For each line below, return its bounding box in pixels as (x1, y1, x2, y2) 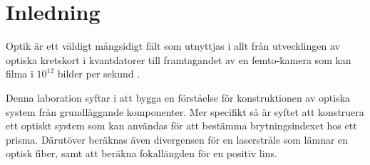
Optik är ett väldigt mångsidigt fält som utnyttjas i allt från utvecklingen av (6, 38, 340, 53)
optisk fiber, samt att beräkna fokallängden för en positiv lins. (6, 146, 277, 161)
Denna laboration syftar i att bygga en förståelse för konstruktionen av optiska (6, 90, 351, 105)
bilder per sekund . (57, 66, 140, 81)
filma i (6, 66, 34, 81)
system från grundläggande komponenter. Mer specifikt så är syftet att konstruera (6, 104, 364, 119)
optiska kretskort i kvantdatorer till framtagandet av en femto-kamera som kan (6, 52, 351, 67)
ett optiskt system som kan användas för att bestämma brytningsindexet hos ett (6, 118, 357, 133)
